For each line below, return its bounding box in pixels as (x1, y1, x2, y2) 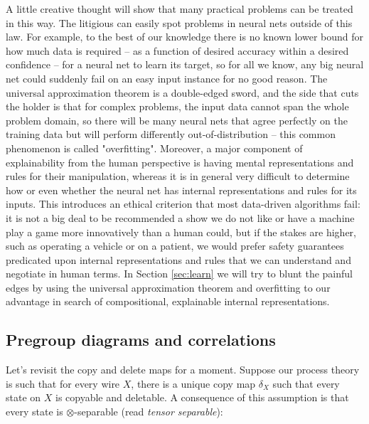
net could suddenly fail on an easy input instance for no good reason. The (6, 70, 328, 85)
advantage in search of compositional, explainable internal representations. (6, 294, 330, 309)
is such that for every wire (6, 376, 120, 391)
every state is (6, 404, 63, 419)
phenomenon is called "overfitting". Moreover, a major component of (6, 140, 303, 155)
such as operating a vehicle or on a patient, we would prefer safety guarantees (6, 238, 344, 253)
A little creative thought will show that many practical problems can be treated (6, 1, 353, 16)
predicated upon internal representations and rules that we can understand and (6, 252, 351, 267)
